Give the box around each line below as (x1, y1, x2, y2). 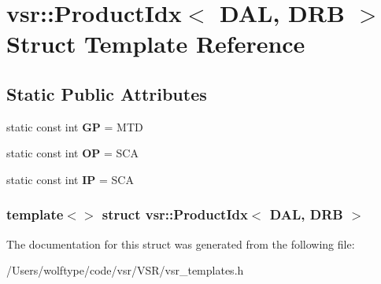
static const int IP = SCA (6, 171, 134, 187)
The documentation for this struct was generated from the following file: (6, 235, 355, 252)
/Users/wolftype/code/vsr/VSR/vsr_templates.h (6, 262, 244, 278)
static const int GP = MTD (6, 118, 143, 135)
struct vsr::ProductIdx (102, 205, 248, 224)
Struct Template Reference (6, 28, 305, 60)
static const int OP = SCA (6, 145, 139, 161)
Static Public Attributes (6, 81, 207, 105)
